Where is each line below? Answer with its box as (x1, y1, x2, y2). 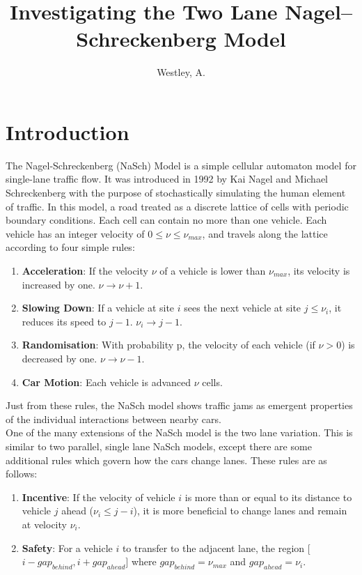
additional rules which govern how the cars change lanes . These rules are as (6, 452, 327, 467)
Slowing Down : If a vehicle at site (22, 300, 175, 315)
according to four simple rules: (6, 240, 135, 254)
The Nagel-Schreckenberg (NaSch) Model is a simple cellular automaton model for (6, 158, 356, 172)
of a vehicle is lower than (159, 263, 266, 277)
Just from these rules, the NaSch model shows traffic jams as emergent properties (6, 398, 353, 413)
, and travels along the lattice (202, 226, 328, 240)
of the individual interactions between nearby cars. (6, 411, 221, 426)
